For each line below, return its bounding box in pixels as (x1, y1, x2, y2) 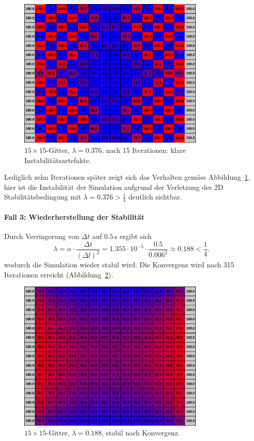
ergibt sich (119, 231, 152, 242)
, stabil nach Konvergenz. (102, 427, 180, 438)
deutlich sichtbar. (128, 191, 182, 202)
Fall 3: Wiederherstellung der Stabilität (4, 211, 145, 222)
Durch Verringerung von (4, 231, 79, 242)
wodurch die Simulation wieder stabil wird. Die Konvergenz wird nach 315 (4, 259, 234, 270)
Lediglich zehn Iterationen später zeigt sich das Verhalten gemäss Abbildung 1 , (4, 172, 250, 182)
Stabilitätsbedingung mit (4, 191, 81, 202)
